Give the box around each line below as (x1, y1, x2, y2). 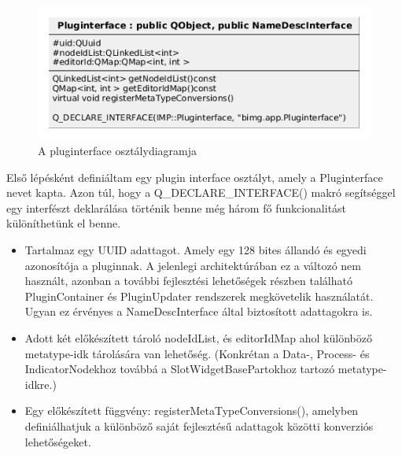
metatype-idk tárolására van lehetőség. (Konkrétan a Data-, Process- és (24, 345, 370, 361)
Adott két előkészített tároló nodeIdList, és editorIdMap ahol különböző (24, 329, 372, 346)
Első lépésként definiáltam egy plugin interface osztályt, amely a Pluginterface (6, 168, 383, 185)
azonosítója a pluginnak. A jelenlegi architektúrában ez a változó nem (24, 257, 361, 273)
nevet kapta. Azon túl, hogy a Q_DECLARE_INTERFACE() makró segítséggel (6, 184, 396, 201)
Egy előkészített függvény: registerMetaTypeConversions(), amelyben (24, 402, 359, 419)
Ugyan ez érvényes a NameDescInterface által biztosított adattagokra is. (24, 303, 373, 320)
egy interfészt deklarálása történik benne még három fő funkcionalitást (6, 199, 347, 216)
